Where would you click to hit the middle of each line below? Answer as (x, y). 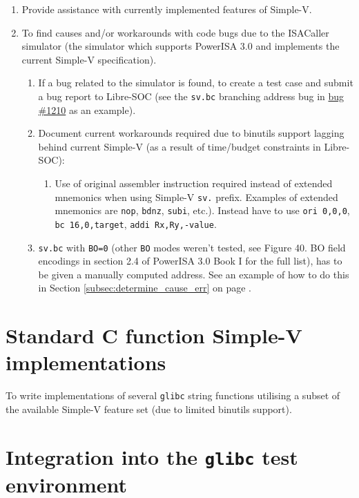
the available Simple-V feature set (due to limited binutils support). (149, 409)
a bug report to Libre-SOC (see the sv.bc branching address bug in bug (191, 96)
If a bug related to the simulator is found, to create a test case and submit (196, 83)
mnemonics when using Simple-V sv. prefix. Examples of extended (196, 197)
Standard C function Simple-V (154, 335)
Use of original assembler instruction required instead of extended (194, 183)
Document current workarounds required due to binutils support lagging (191, 133)
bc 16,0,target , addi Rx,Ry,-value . (136, 223)
